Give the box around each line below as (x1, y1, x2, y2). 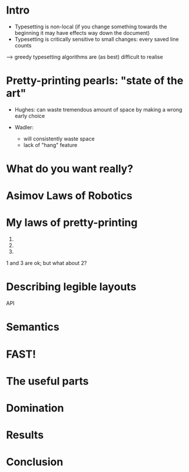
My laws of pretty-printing (6, 216, 138, 230)
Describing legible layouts (6, 280, 137, 294)
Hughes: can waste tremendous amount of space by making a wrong (14, 106, 183, 113)
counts (14, 42, 32, 49)
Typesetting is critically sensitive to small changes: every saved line (14, 35, 179, 42)
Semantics (6, 320, 60, 334)
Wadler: (14, 123, 34, 130)
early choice (14, 112, 45, 119)
